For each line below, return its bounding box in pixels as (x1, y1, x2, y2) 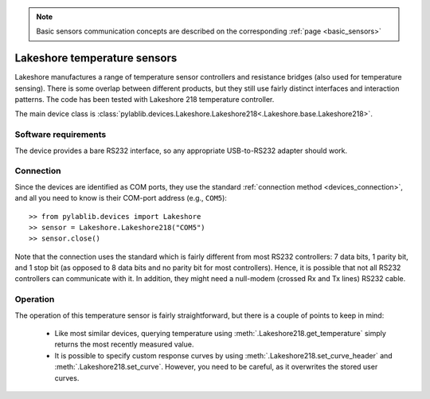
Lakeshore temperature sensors (14, 52, 178, 65)
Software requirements (14, 129, 107, 140)
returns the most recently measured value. (54, 339, 194, 350)
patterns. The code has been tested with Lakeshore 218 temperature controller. (14, 95, 275, 104)
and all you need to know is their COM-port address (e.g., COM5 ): (14, 194, 227, 203)
